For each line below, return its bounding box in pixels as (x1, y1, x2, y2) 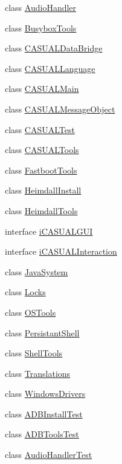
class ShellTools (5, 347, 63, 359)
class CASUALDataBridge (5, 42, 103, 54)
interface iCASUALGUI (5, 224, 93, 237)
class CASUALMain (5, 82, 79, 95)
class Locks (5, 286, 46, 298)
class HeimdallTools (5, 204, 78, 217)
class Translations (5, 367, 71, 379)
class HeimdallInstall (5, 184, 82, 197)
